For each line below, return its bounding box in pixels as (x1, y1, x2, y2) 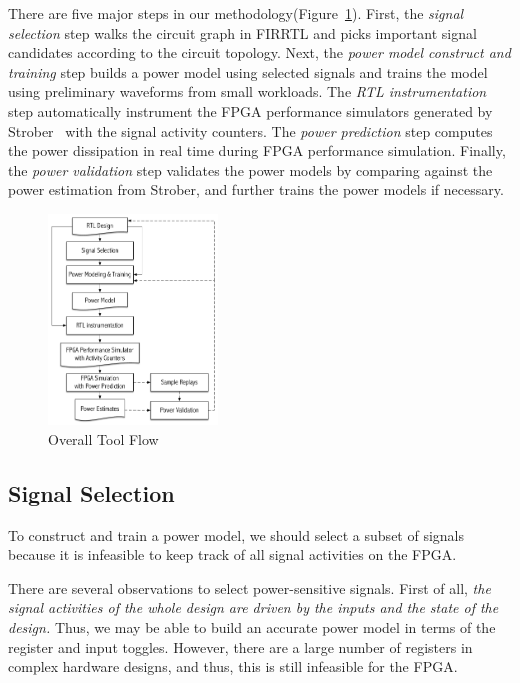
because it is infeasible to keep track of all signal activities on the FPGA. (8, 544, 457, 565)
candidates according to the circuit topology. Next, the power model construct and (8, 42, 511, 63)
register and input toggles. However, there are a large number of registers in (8, 636, 473, 657)
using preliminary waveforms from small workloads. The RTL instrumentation (8, 81, 487, 102)
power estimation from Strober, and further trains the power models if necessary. (8, 179, 504, 200)
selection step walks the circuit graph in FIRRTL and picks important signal (8, 22, 477, 43)
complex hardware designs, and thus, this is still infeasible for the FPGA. (8, 656, 458, 677)
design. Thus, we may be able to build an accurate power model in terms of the (8, 616, 496, 637)
